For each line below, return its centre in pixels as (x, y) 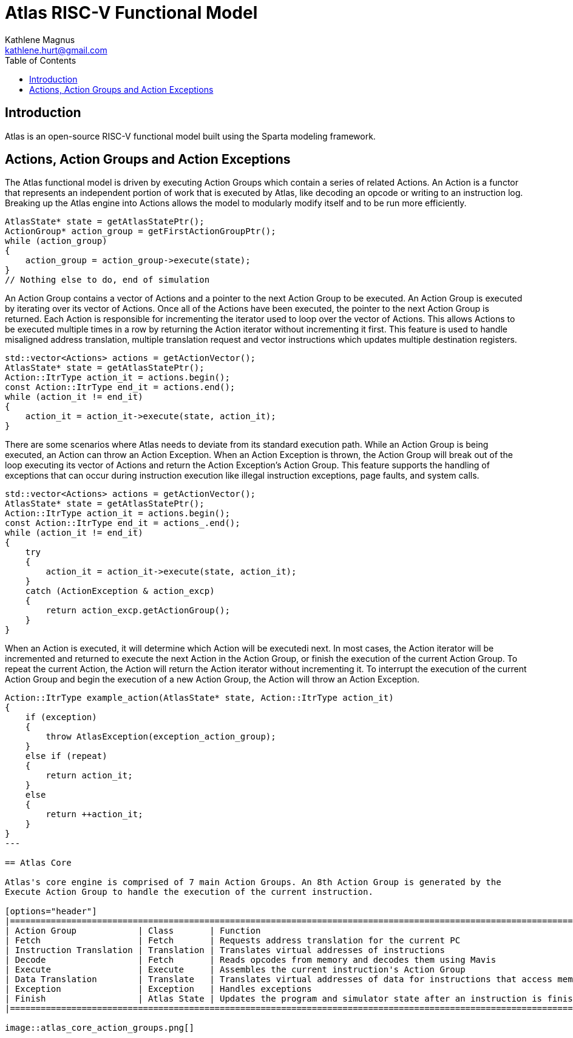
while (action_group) (56, 241)
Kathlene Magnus (40, 39)
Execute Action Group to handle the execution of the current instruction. (189, 892)
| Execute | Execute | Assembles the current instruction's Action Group (235, 970)
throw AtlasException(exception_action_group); (161, 737)
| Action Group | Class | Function (133, 931)
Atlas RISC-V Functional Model (131, 13)
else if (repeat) (66, 756)
